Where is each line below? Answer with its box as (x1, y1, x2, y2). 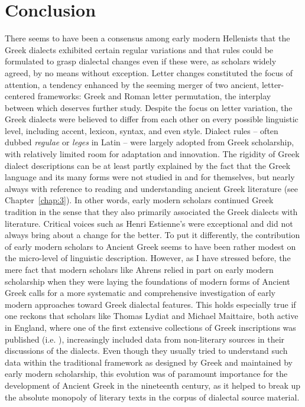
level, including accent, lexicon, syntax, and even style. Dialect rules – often (5, 124, 278, 136)
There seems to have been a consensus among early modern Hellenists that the (5, 32, 290, 44)
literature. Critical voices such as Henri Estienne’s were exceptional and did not (5, 217, 293, 229)
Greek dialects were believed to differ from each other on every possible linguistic (5, 113, 298, 125)
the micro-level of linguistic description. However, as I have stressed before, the (5, 252, 291, 264)
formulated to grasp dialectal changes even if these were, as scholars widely (5, 55, 277, 67)
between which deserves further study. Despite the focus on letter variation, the (5, 101, 293, 113)
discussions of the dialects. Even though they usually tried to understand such (5, 344, 288, 357)
